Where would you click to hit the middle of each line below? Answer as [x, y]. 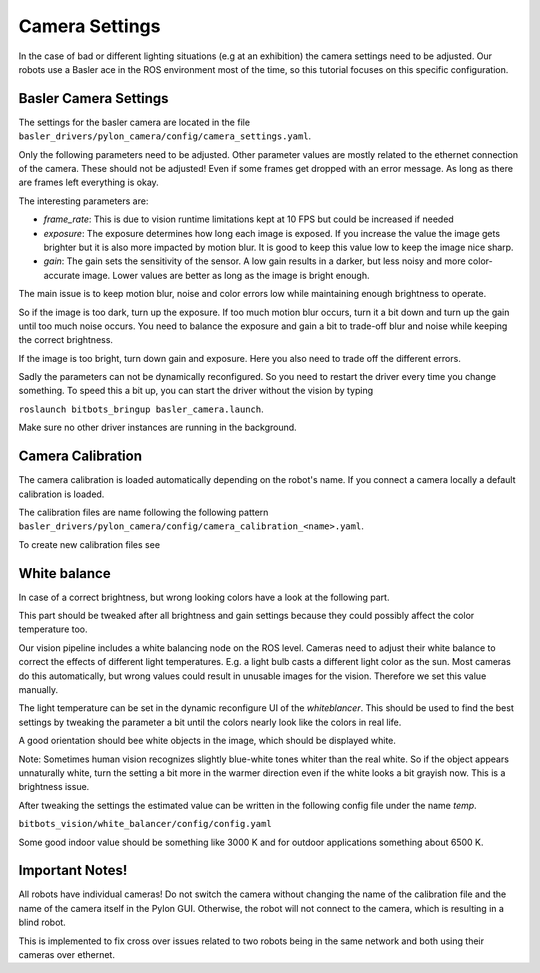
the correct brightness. [66, 340]
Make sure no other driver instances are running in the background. [157, 427]
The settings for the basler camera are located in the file [134, 122]
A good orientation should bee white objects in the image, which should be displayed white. [207, 741]
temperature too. [53, 629]
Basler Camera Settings [93, 98]
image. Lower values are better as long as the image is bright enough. [225, 275]
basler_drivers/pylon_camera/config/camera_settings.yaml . [165, 136]
